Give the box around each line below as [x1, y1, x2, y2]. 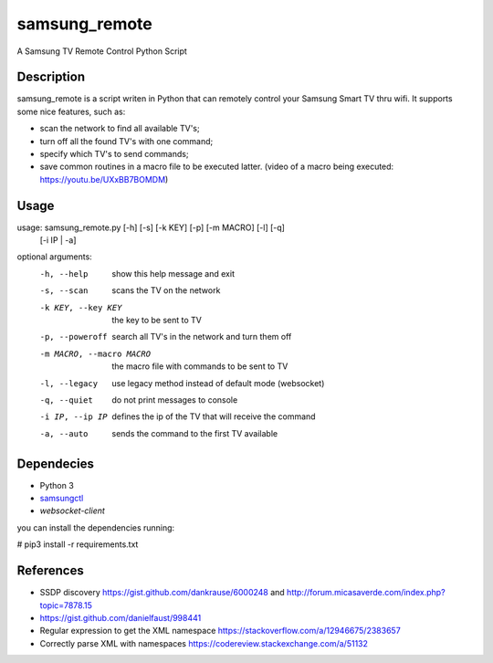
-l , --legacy [39, 378, 99, 388]
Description [16, 69, 86, 85]
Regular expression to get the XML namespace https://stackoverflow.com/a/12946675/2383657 [39, 626, 401, 637]
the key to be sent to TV [111, 315, 203, 326]
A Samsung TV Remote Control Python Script [16, 46, 187, 57]
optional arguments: [16, 251, 93, 262]
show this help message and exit [111, 268, 235, 279]
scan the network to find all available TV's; [39, 123, 200, 134]
